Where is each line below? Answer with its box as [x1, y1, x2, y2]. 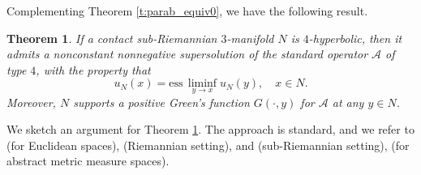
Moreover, [6, 93, 56, 110]
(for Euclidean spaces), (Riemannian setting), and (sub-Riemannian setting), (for [6, 136, 410, 153]
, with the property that [36, 61, 151, 78]
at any [332, 93, 364, 110]
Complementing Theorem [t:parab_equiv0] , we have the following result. [6, 2, 368, 19]
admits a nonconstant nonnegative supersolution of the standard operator [6, 45, 368, 62]
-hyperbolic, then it [308, 29, 402, 46]
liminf [187, 78, 217, 90]
